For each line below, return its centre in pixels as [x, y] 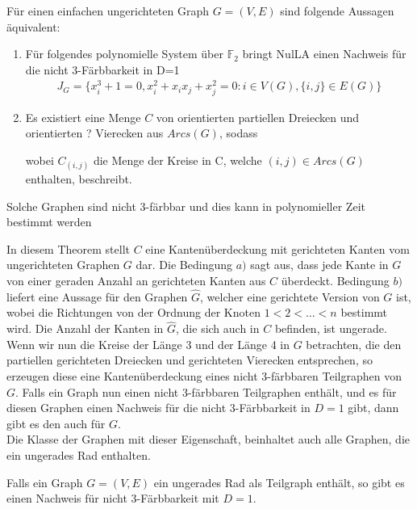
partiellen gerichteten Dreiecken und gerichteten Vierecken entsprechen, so [190, 360]
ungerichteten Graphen [63, 265]
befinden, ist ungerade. [331, 328]
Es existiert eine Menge [83, 117]
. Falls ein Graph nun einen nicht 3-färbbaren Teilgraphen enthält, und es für [206, 391]
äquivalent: [33, 26]
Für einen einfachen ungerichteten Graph [108, 11]
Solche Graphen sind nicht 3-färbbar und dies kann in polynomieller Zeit [186, 206]
